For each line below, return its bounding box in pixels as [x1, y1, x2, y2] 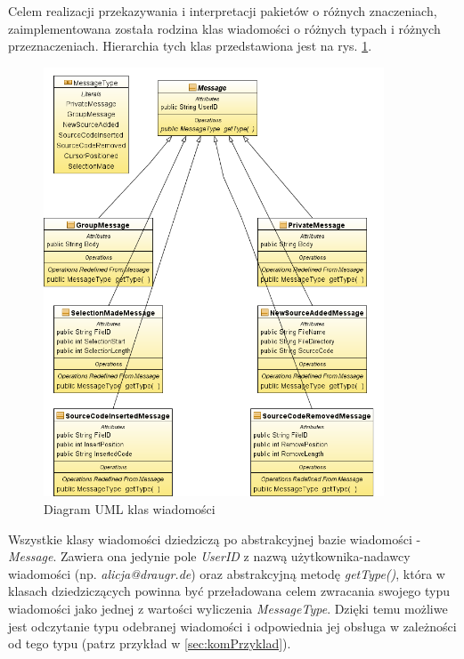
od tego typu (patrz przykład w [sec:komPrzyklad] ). [8, 634, 291, 653]
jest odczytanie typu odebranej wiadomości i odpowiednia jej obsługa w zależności [8, 616, 457, 635]
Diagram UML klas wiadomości [44, 499, 216, 518]
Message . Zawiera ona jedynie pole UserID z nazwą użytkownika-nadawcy [8, 547, 411, 566]
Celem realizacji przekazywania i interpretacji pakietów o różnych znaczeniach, [8, 2, 437, 20]
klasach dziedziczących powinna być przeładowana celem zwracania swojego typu [8, 582, 451, 600]
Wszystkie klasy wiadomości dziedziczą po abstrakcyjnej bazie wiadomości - [8, 529, 421, 548]
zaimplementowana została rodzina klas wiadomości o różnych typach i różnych [8, 19, 441, 37]
